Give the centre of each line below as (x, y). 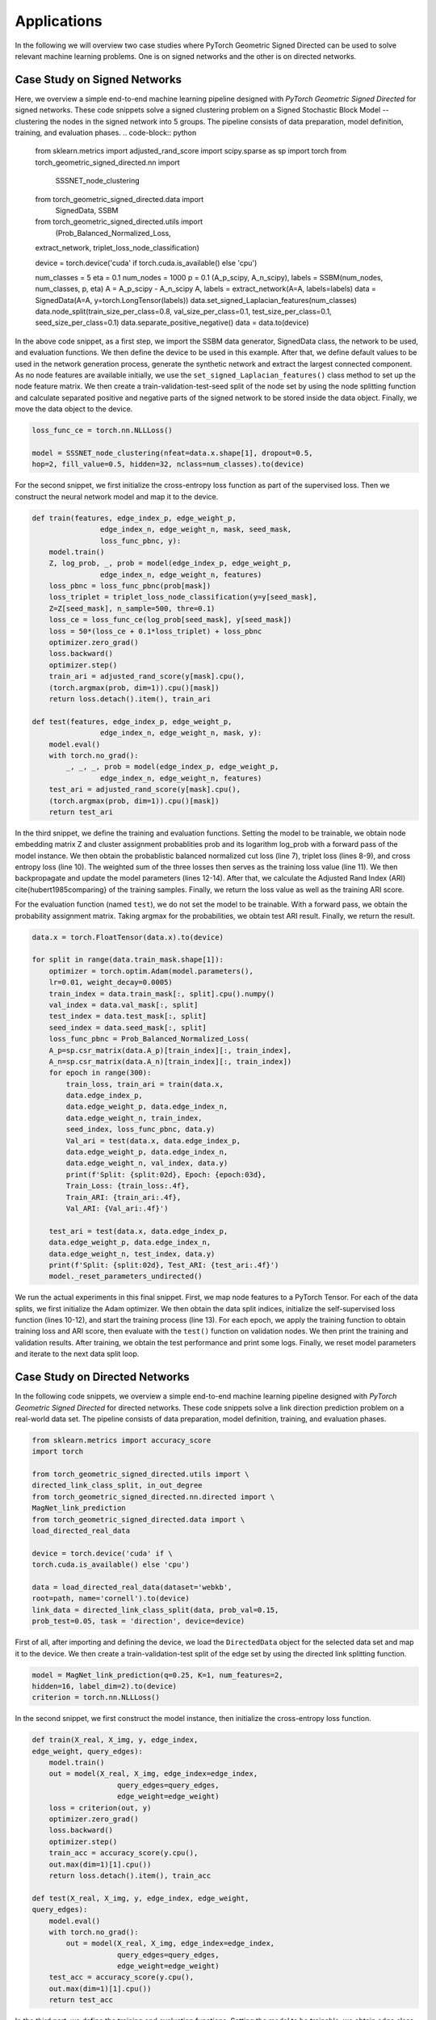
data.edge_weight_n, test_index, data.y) (132, 1254)
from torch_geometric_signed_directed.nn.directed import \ (153, 1496)
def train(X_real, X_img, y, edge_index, (115, 1740)
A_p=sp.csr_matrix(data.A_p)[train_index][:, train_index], (170, 1050)
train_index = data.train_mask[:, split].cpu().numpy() (162, 993)
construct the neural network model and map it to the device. (117, 496)
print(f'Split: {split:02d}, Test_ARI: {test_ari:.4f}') (164, 1265)
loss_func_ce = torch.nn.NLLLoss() (102, 431)
